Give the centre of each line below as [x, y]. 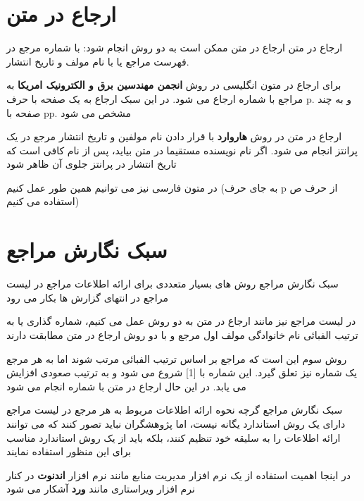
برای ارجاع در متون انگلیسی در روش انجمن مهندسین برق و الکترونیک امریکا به [174, 85]
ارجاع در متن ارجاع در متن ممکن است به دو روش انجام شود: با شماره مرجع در [175, 48]
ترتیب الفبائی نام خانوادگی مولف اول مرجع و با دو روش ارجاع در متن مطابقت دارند [182, 334]
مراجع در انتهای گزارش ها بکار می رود [87, 297]
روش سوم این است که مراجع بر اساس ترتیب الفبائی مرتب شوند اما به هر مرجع [177, 358]
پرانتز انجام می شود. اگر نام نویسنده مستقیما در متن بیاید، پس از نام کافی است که [182, 150]
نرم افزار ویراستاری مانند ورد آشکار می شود [101, 489]
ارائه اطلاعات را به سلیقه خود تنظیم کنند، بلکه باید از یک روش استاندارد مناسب [174, 437]
